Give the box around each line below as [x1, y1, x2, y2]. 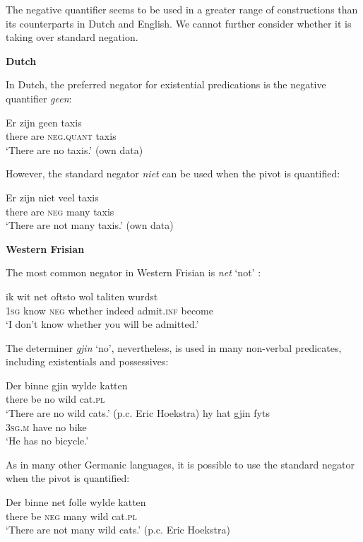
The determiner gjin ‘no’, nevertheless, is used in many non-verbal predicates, [6, 340, 342, 355]
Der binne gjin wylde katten [6, 377, 128, 392]
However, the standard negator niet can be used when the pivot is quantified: [6, 166, 340, 181]
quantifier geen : [6, 90, 72, 105]
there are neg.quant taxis [6, 129, 117, 143]
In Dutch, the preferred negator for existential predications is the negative [6, 77, 326, 92]
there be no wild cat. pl [6, 391, 105, 406]
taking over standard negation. [6, 30, 138, 45]
